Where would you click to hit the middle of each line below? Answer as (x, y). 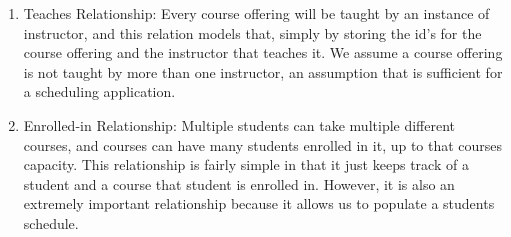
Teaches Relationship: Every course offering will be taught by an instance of (256, 13)
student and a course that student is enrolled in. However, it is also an (239, 183)
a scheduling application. (99, 91)
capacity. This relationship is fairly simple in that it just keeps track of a (246, 164)
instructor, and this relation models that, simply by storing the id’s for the (252, 32)
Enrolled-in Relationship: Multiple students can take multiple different (239, 124)
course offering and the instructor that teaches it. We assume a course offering (263, 52)
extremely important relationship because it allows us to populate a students (259, 203)
